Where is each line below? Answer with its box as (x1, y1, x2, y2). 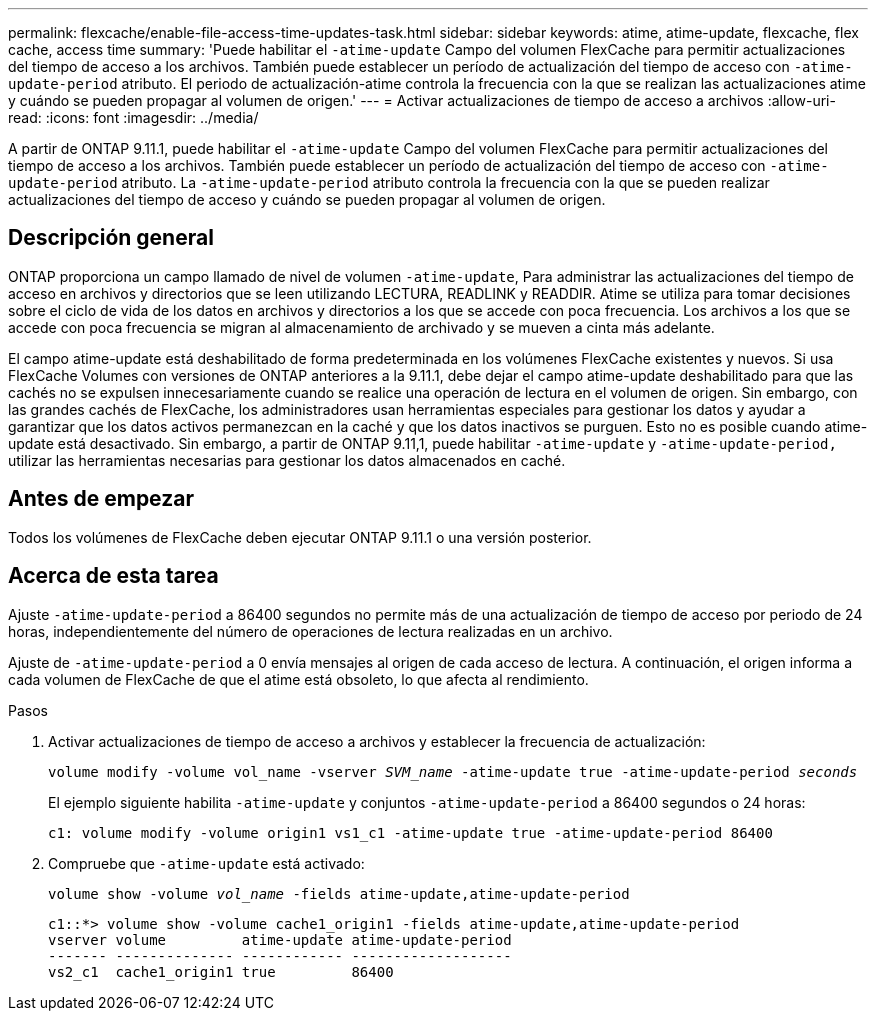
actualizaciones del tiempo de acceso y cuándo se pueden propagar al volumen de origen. (8, 191, 606, 208)
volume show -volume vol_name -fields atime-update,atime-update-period (48, 885, 630, 902)
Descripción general (8, 225, 214, 251)
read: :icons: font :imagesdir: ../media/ (8, 109, 259, 126)
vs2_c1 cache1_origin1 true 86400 (48, 963, 394, 980)
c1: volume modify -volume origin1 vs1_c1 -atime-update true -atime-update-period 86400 (48, 824, 773, 841)
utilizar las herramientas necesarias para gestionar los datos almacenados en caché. (8, 451, 566, 469)
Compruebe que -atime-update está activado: (48, 854, 365, 872)
